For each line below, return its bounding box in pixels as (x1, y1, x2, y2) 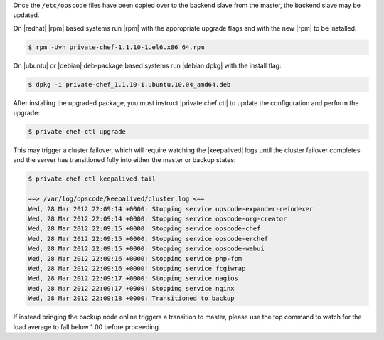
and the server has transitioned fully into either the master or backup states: (13, 156, 236, 164)
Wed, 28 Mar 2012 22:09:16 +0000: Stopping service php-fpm (28, 255, 242, 262)
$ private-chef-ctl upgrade (28, 128, 126, 136)
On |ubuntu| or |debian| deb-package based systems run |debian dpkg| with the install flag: (13, 61, 282, 70)
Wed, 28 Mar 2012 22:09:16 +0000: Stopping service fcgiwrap (28, 264, 246, 272)
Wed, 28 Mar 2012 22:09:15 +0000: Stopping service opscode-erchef (28, 235, 269, 243)
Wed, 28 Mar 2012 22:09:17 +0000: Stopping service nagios (28, 275, 238, 282)
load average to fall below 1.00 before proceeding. (13, 322, 161, 331)
